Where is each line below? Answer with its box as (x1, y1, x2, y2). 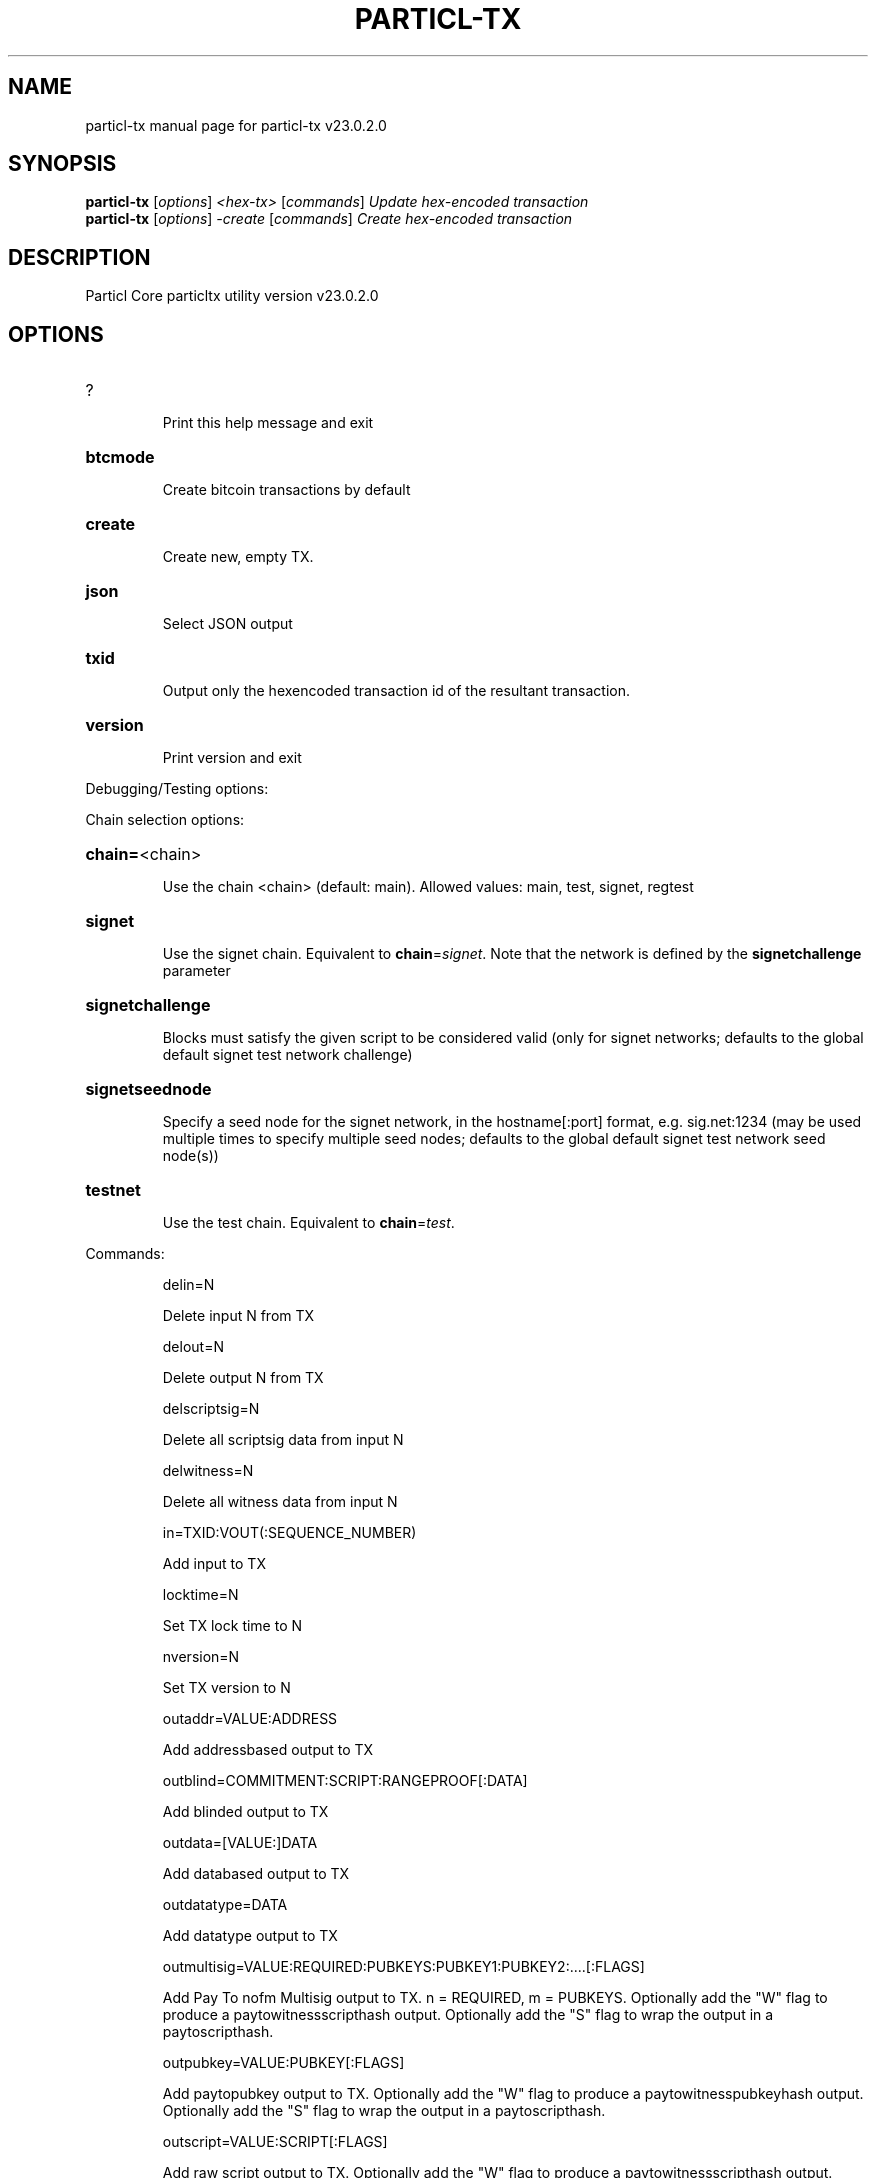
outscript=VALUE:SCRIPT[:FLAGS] (162, 2133, 388, 2151)
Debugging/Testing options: (85, 780, 269, 798)
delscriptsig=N (162, 1400, 260, 1418)
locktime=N (162, 1586, 239, 1604)
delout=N (162, 1338, 224, 1356)
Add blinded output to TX (162, 1803, 329, 1821)
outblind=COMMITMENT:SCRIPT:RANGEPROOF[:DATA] (162, 1772, 528, 1790)
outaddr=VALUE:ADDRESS (162, 1710, 338, 1728)
